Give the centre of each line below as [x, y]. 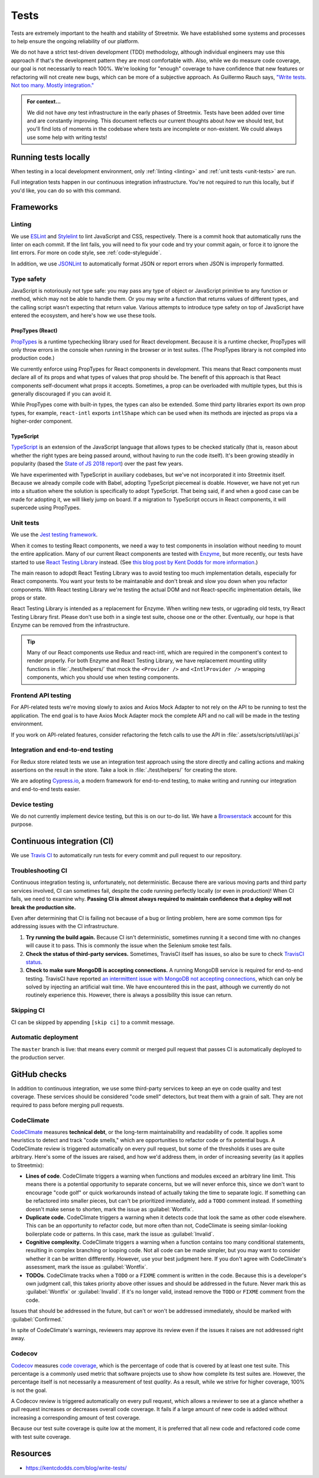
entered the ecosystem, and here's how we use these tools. [84, 316]
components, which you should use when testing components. [103, 678]
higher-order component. [42, 421]
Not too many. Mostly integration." [53, 85]
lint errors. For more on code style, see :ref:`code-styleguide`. [86, 253]
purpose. [22, 824]
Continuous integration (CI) [62, 842]
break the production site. [43, 907]
